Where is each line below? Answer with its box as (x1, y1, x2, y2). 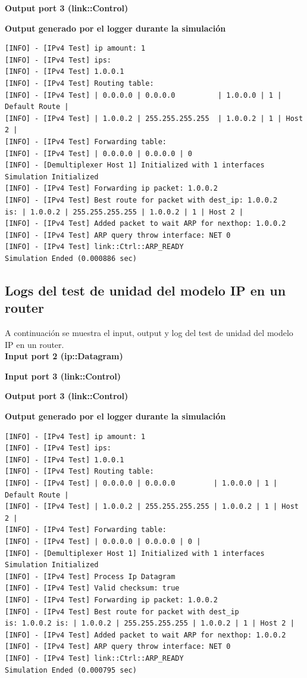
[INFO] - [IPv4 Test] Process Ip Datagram (5, 572, 176, 581)
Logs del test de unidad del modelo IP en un (5, 281, 286, 299)
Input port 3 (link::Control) (5, 369, 121, 382)
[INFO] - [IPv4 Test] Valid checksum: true (5, 584, 180, 593)
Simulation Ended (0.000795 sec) (5, 665, 137, 674)
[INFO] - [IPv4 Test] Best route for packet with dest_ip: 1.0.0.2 (5, 195, 278, 204)
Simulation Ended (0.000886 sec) (5, 254, 137, 263)
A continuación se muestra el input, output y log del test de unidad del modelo (5, 326, 293, 339)
